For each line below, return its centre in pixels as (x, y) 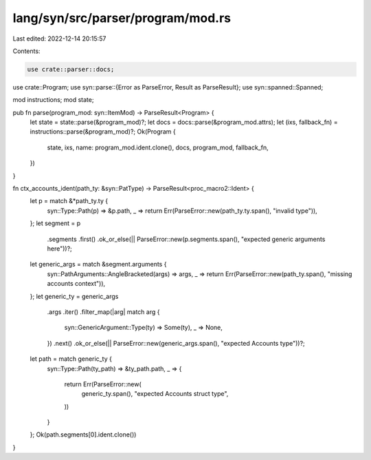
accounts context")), (76, 284)
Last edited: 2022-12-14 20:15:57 (59, 39)
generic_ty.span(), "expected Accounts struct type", (155, 394)
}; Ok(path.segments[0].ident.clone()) (83, 435)
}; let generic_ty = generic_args (74, 296)
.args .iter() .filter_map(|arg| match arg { (103, 312)
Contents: (26, 51)
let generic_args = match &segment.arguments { (98, 264)
